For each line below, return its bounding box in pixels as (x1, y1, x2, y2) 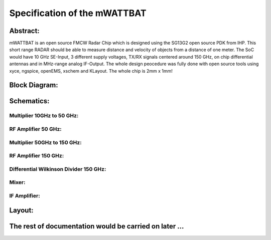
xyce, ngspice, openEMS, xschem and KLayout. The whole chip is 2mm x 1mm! (9, 68, 173, 74)
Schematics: (9, 97, 50, 105)
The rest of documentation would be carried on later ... (9, 222, 184, 230)
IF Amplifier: (9, 192, 40, 199)
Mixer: (9, 179, 26, 186)
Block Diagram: (9, 81, 58, 90)
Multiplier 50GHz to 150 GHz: (9, 139, 82, 146)
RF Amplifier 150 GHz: (9, 152, 64, 159)
